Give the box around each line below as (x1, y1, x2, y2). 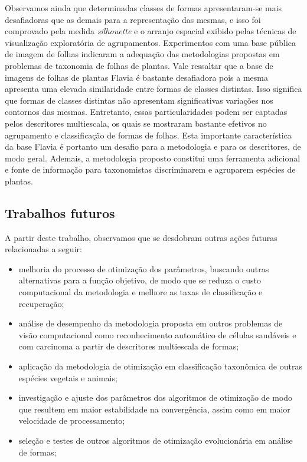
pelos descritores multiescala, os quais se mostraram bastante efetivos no (5, 117, 267, 129)
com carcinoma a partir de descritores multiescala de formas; (18, 340, 239, 352)
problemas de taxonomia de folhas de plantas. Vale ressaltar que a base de (5, 59, 273, 71)
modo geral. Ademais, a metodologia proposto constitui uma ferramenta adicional (5, 151, 301, 164)
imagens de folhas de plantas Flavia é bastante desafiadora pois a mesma (5, 71, 269, 83)
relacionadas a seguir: (5, 243, 82, 255)
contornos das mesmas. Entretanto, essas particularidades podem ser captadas (5, 105, 288, 118)
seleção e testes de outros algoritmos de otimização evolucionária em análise (18, 434, 293, 447)
